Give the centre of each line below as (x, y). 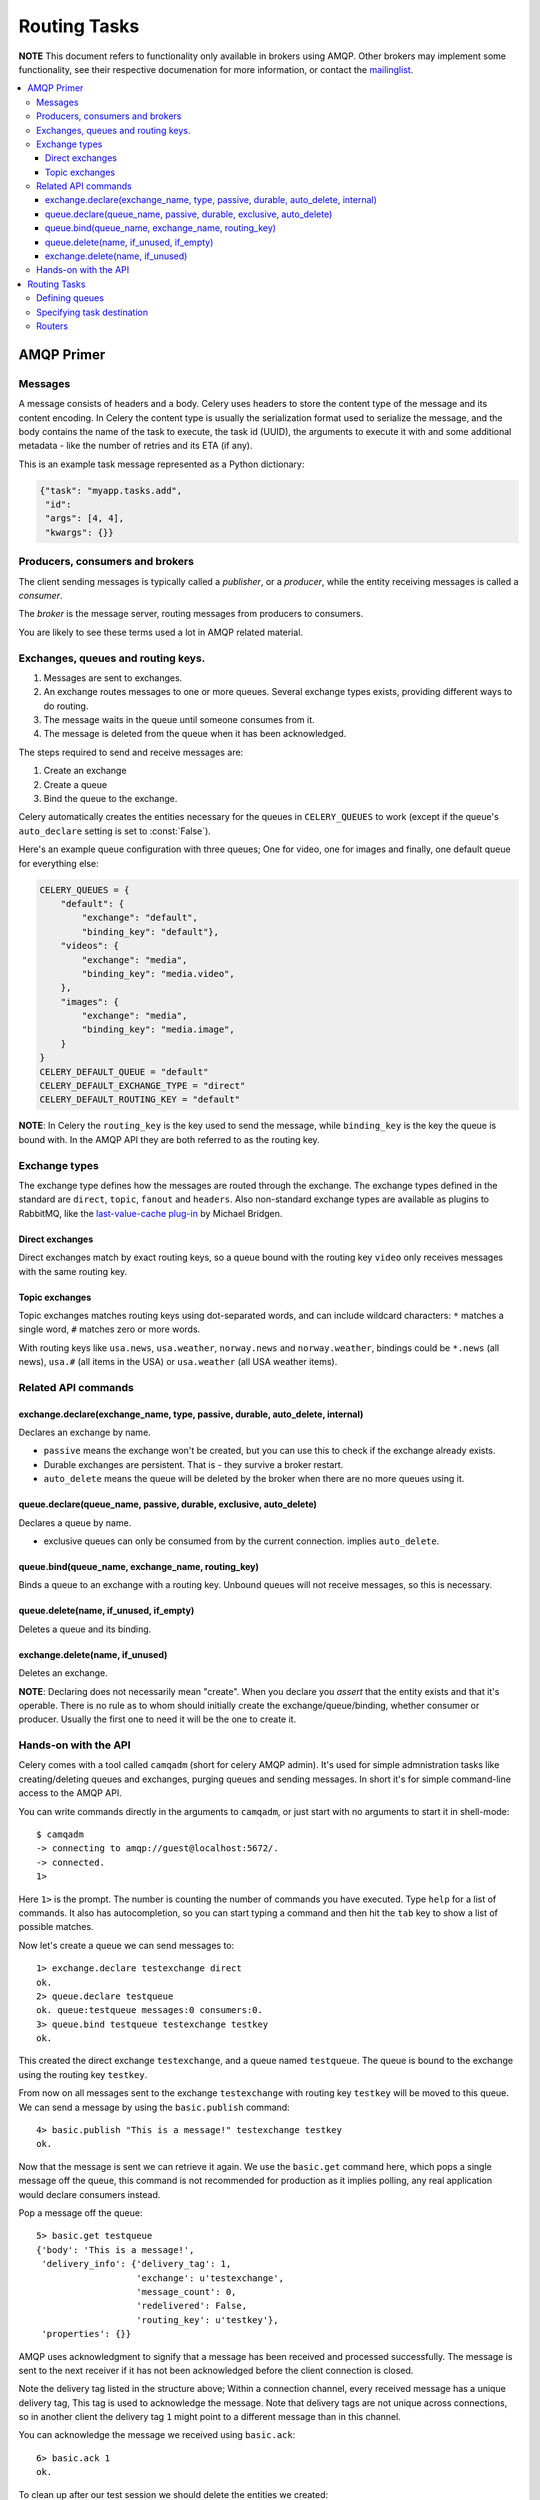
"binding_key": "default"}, (150, 931)
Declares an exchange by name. (85, 1432)
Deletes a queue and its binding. (85, 1629)
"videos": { (90, 946)
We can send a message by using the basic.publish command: (154, 2107)
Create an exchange (85, 771)
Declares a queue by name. (75, 1522)
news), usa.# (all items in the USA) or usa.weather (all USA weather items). (178, 1362)
